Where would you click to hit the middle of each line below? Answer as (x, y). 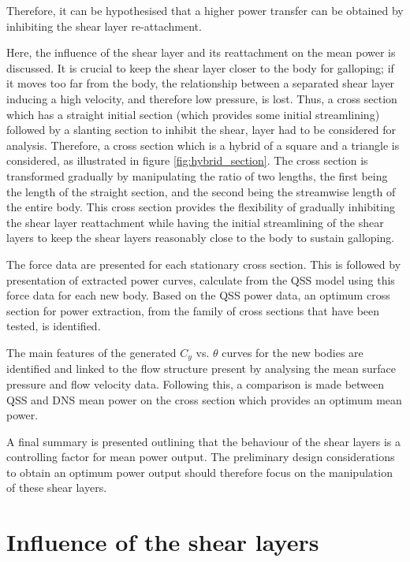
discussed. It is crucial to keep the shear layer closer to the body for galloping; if (200, 67)
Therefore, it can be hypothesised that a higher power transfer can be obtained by (205, 10)
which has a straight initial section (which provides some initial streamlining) (193, 114)
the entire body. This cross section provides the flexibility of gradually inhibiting (201, 207)
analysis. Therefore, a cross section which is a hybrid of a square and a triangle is (203, 145)
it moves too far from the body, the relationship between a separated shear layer (201, 83)
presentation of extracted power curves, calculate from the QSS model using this (201, 279)
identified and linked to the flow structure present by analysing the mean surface (201, 368)
